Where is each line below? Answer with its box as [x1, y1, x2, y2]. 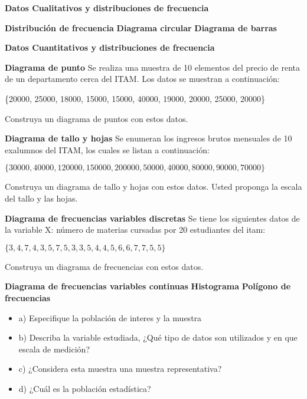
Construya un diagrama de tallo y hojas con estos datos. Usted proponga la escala [5, 180, 302, 193]
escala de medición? [18, 342, 90, 355]
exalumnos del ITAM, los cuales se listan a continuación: [5, 143, 210, 156]
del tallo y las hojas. [5, 192, 78, 204]
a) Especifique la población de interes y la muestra [18, 311, 202, 324]
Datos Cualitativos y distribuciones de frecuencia [5, 2, 209, 14]
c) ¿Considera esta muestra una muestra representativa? [18, 362, 222, 375]
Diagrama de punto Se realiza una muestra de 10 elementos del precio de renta [5, 61, 300, 73]
